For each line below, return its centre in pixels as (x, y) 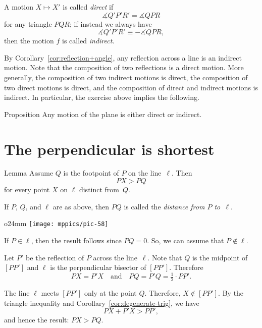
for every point (27, 189)
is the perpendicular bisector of (98, 267)
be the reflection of (55, 257)
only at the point (110, 293)
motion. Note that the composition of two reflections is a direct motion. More (124, 67)
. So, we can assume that (186, 240)
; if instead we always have (111, 23)
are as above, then (81, 206)
